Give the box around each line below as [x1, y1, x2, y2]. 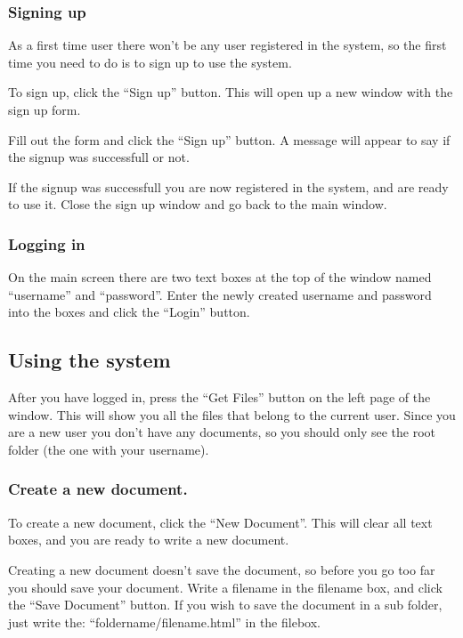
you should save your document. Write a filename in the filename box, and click [8, 577, 443, 596]
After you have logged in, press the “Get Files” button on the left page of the [8, 388, 431, 407]
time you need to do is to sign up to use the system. [8, 52, 292, 71]
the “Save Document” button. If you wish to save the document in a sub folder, [8, 595, 443, 614]
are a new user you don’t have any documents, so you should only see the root [8, 423, 435, 441]
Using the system [8, 346, 171, 374]
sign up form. [8, 101, 81, 118]
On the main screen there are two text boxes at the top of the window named [8, 268, 432, 287]
